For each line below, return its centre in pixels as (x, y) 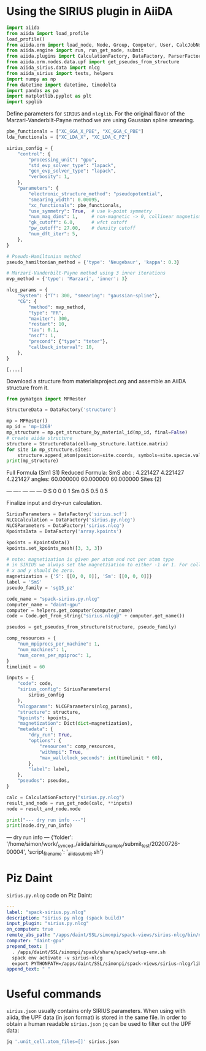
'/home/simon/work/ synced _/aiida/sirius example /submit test (78, 845)
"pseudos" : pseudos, (44, 781)
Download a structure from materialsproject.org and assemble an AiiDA (96, 381)
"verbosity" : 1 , (49, 177)
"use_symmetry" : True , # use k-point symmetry (90, 211)
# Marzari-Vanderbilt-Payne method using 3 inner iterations (86, 273)
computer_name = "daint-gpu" (44, 604)
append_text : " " (29, 969)
